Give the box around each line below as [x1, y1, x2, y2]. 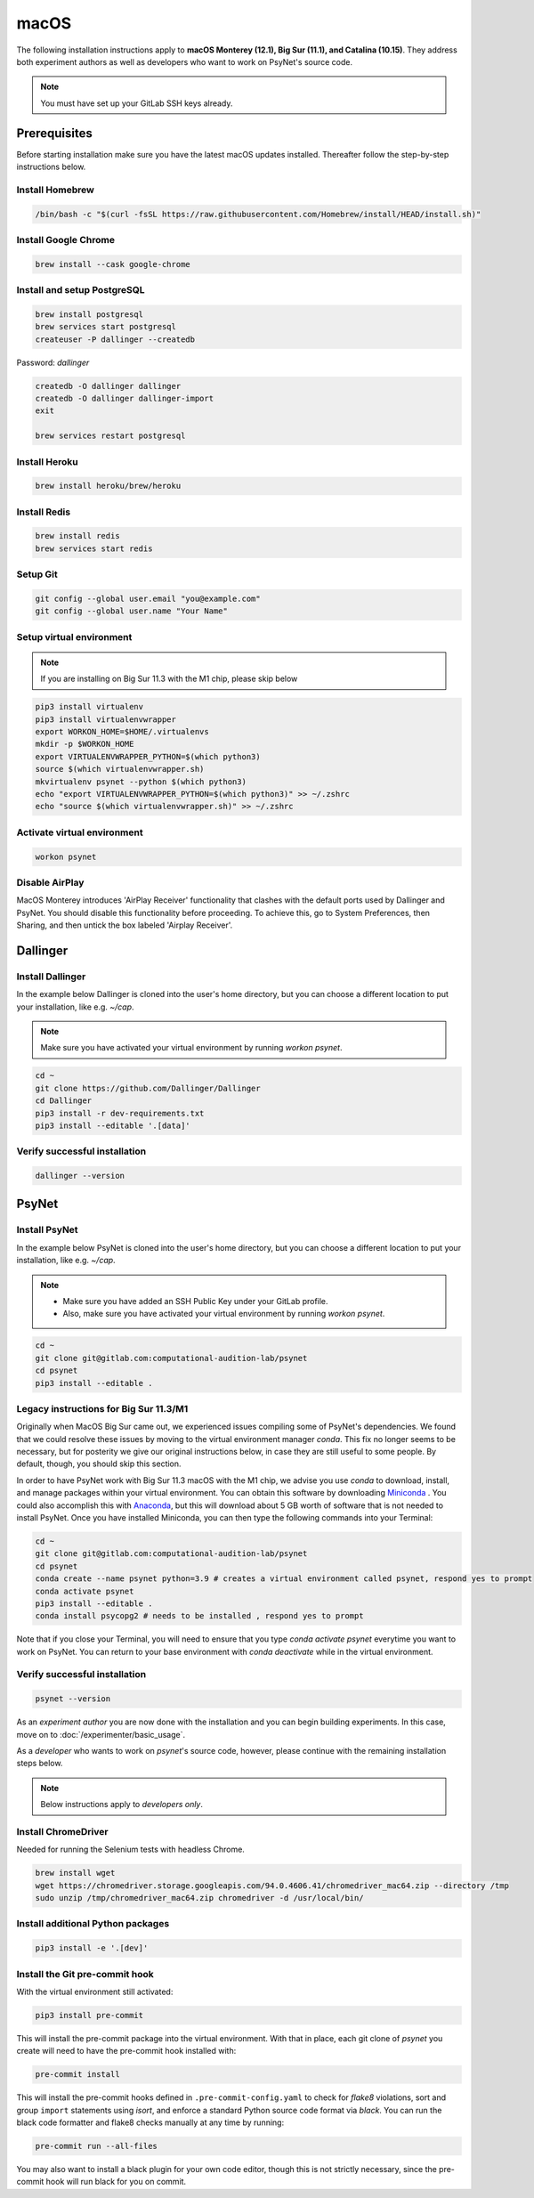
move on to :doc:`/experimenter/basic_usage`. [16, 1729, 186, 1740]
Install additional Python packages [16, 1918, 170, 1930]
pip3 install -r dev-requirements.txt [35, 1108, 205, 1118]
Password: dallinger [16, 357, 90, 368]
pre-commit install [35, 2070, 120, 2080]
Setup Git [16, 568, 58, 580]
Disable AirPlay [16, 876, 85, 888]
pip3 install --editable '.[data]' [35, 1120, 190, 1131]
